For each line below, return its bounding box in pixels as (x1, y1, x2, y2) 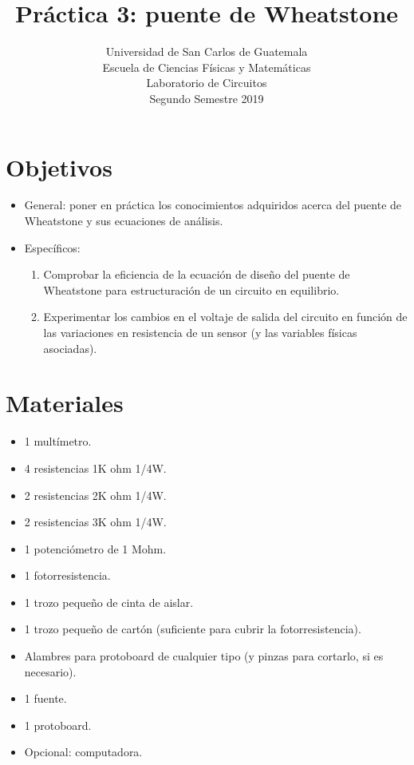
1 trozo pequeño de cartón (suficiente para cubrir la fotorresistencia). (24, 620, 361, 637)
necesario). (24, 663, 77, 680)
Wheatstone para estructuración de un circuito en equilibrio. (43, 281, 340, 298)
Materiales (6, 386, 124, 419)
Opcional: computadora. (24, 743, 143, 760)
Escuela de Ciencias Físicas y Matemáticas (102, 58, 311, 75)
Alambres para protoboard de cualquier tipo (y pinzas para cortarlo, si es (24, 648, 384, 664)
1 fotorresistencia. (24, 567, 111, 584)
